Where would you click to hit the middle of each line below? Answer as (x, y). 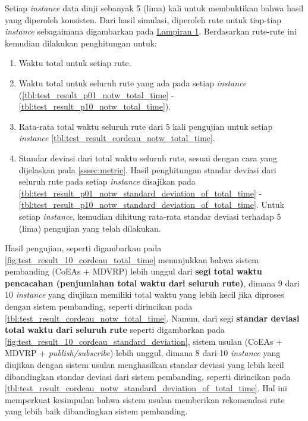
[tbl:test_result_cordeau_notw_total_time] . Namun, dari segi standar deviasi (152, 318)
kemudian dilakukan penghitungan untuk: (81, 43)
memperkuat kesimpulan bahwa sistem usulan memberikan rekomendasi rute (145, 399)
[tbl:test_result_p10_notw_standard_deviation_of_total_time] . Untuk (151, 205)
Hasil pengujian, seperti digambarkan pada (83, 248)
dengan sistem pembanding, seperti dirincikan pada (99, 306)
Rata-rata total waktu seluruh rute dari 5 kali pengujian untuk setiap (146, 126)
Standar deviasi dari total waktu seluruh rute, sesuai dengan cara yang (148, 158)
